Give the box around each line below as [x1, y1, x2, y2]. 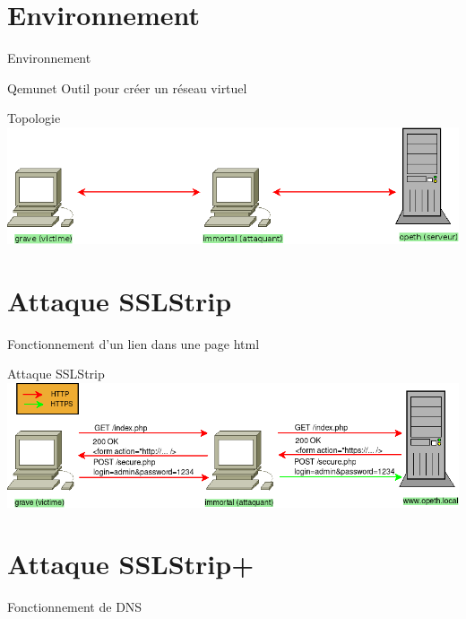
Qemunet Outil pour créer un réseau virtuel [7, 78, 247, 97]
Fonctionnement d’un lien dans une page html [7, 334, 260, 353]
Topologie [7, 109, 61, 127]
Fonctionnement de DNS [7, 597, 142, 616]
